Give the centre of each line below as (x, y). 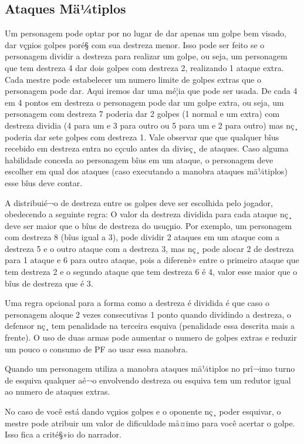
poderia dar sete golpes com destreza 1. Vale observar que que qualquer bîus (142, 137)
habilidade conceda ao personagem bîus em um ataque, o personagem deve (139, 159)
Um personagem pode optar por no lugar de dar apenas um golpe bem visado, (146, 33)
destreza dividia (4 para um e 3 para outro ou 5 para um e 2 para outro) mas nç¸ (151, 125)
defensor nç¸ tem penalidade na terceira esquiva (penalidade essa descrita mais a (150, 326)
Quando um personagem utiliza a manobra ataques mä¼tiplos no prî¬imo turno (150, 369)
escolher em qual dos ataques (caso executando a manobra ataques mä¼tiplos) (146, 171)
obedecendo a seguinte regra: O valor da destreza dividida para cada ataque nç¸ (148, 214)
